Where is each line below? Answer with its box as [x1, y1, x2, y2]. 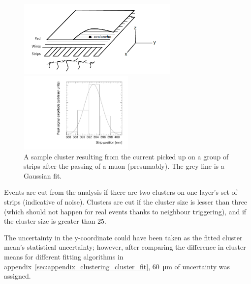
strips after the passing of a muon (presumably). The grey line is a [24, 161, 224, 171]
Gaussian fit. [24, 170, 62, 181]
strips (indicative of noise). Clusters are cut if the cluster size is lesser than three [4, 197, 248, 207]
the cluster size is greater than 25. [4, 216, 106, 226]
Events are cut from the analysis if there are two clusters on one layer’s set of [4, 187, 237, 197]
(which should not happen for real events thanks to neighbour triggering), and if [4, 206, 247, 216]
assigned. [4, 271, 31, 281]
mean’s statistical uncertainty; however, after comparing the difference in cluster [4, 242, 246, 252]
